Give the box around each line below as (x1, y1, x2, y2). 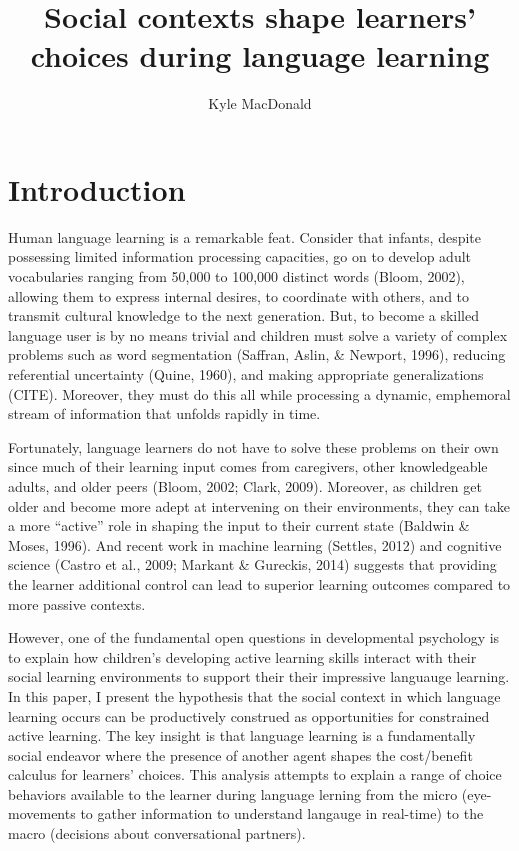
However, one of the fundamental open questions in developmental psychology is (8, 627, 500, 648)
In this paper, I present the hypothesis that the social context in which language (8, 685, 501, 706)
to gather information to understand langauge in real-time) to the (80, 803, 484, 824)
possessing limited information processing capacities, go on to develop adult (8, 246, 472, 267)
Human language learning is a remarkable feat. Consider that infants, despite (8, 226, 481, 247)
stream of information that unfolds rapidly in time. (8, 403, 321, 424)
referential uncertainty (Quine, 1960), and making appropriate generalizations (8, 364, 484, 384)
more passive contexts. (8, 593, 146, 614)
